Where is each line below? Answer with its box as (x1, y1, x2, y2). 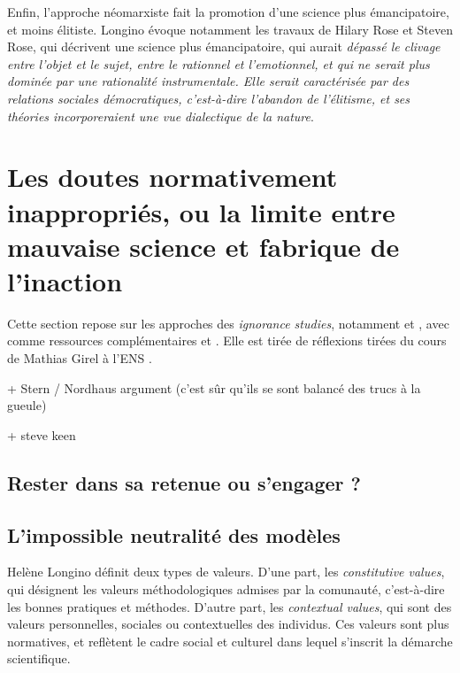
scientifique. (7, 649, 71, 668)
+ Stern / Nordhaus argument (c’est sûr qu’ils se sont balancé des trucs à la (7, 378, 421, 397)
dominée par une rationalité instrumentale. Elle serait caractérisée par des (7, 72, 410, 90)
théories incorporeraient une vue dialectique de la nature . (7, 106, 314, 125)
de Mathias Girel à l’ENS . (7, 349, 152, 367)
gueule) (7, 396, 47, 414)
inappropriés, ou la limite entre (7, 193, 395, 229)
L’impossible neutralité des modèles (7, 521, 341, 548)
